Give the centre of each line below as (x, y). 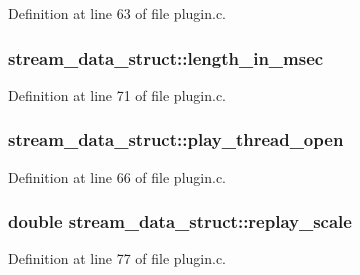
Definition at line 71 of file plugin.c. (117, 94)
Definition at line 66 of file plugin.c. (117, 176)
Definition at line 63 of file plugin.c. (117, 13)
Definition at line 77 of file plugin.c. (117, 258)
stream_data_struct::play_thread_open (176, 139)
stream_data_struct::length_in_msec (166, 57)
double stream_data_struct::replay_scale (180, 221)
